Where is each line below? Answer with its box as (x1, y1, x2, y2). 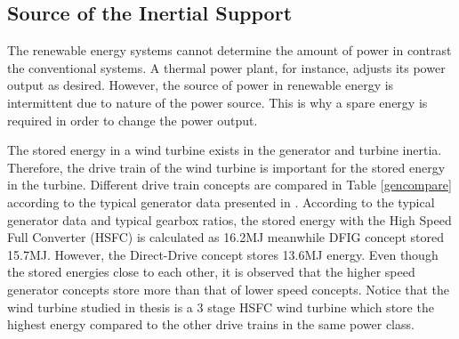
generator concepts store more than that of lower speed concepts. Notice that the (7, 279, 450, 298)
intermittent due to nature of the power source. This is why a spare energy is (7, 93, 428, 111)
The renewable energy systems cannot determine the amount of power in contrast (7, 41, 452, 60)
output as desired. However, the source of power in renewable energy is (7, 76, 394, 94)
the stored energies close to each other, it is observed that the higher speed (7, 262, 415, 281)
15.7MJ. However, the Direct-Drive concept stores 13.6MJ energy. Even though (7, 245, 439, 263)
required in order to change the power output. (7, 110, 258, 129)
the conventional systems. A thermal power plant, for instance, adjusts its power (7, 58, 446, 77)
